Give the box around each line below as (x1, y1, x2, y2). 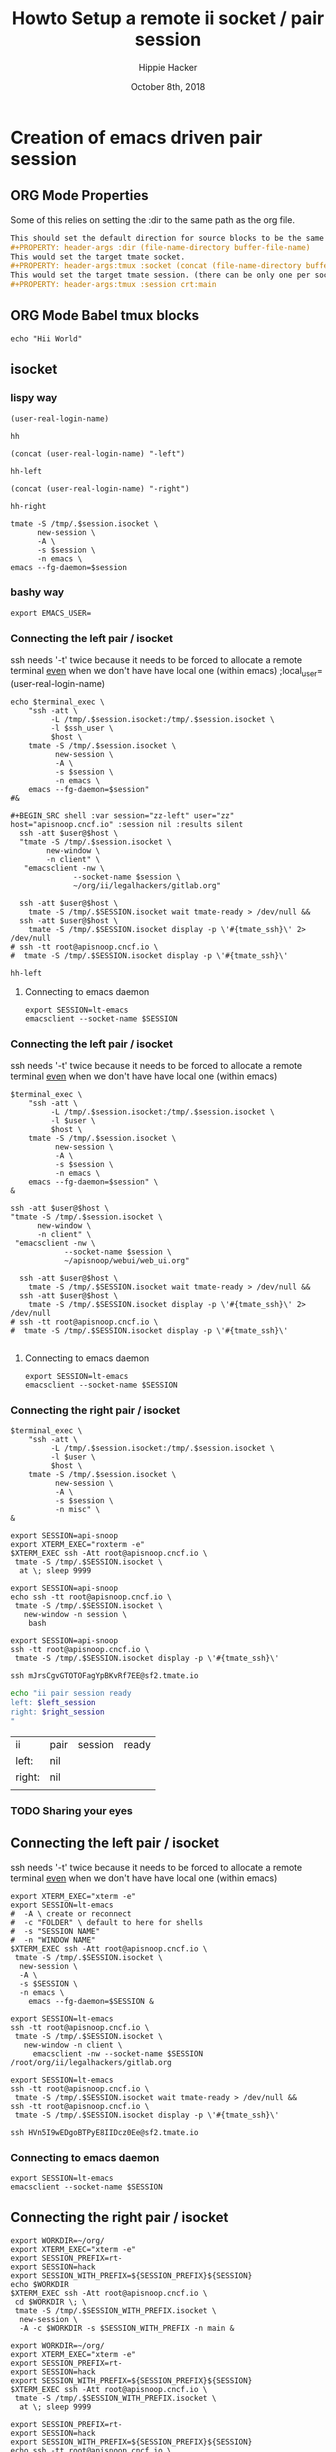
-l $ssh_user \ (50, 723, 114, 733)
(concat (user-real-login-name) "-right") (10, 483, 190, 494)
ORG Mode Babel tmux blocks (10, 307, 200, 324)
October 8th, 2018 (130, 80, 206, 92)
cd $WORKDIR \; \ (14, 2297, 87, 2307)
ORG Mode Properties (10, 187, 149, 204)
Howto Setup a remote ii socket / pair (11, 7, 325, 30)
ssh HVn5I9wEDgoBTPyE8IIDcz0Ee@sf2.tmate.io (10, 2127, 199, 2137)
